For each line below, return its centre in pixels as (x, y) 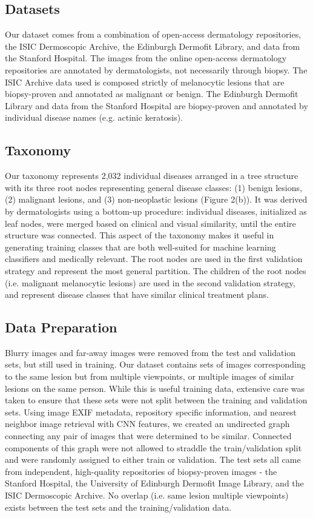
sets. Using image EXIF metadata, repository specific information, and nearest (151, 412)
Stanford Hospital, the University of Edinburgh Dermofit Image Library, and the (154, 483)
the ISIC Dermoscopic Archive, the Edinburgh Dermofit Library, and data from (153, 46)
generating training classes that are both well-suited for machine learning (140, 247)
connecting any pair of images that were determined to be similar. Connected (148, 436)
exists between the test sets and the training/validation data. (118, 507)
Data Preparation (61, 327)
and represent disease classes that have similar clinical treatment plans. (137, 294)
